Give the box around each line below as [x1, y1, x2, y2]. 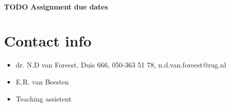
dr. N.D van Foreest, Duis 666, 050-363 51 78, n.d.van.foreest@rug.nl [15, 59, 226, 70]
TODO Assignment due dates [4, 1, 108, 11]
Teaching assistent [15, 93, 71, 103]
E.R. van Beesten [15, 76, 69, 86]
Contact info [4, 30, 91, 51]
